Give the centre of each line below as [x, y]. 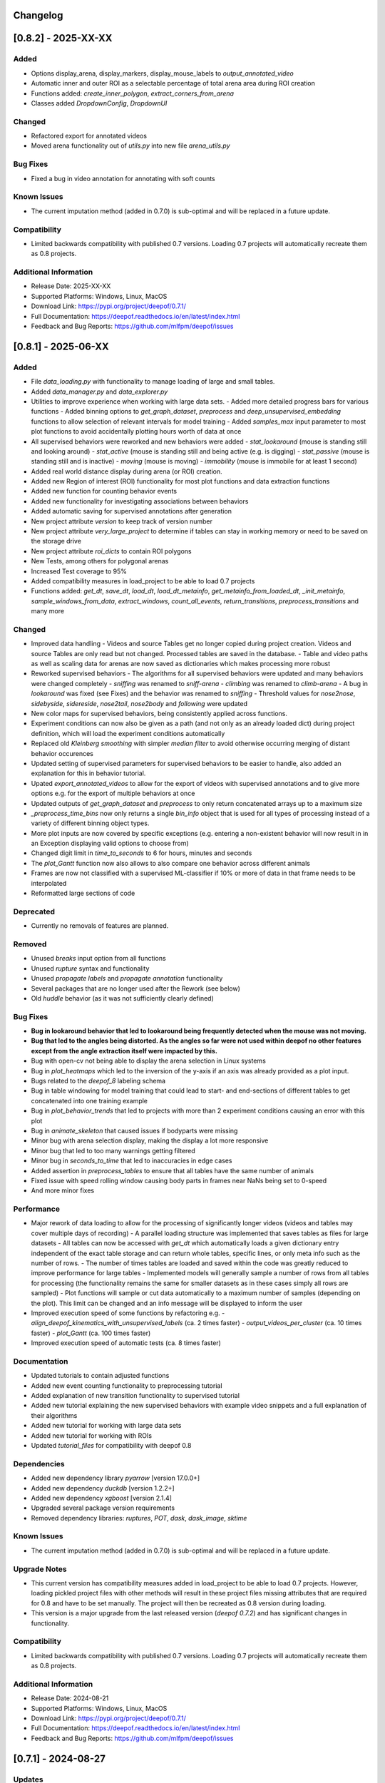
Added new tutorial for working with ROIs [92, 1435]
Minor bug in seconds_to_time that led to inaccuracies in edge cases [132, 1161]
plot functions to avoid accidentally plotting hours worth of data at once [136, 431]
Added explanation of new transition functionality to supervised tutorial [135, 1396]
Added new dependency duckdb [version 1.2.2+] [103, 1488]
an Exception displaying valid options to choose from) [110, 843]
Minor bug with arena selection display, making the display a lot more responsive [150, 1140]
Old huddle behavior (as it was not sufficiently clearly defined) [122, 998]
